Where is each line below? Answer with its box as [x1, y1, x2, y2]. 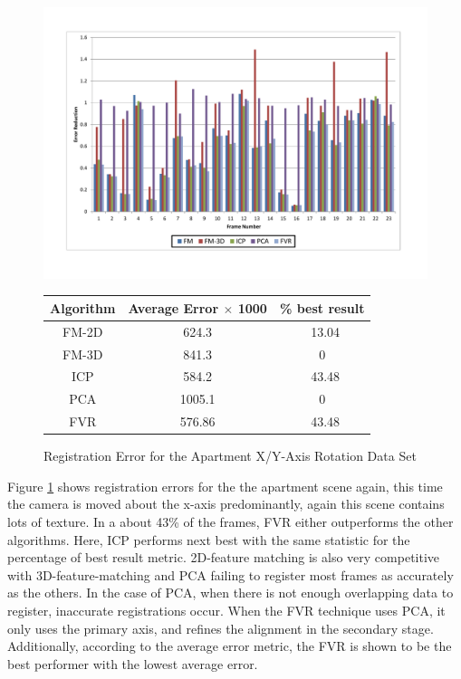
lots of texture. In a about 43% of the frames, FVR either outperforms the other [7, 512, 454, 531]
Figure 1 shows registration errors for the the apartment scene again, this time [7, 476, 443, 495]
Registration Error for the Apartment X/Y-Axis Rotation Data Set [43, 446, 417, 465]
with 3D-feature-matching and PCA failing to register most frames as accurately [7, 565, 454, 584]
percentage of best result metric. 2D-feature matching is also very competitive [7, 548, 440, 567]
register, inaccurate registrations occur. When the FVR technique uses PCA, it [7, 600, 446, 619]
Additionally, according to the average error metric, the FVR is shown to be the [7, 636, 452, 655]
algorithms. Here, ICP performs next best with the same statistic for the [7, 530, 410, 549]
